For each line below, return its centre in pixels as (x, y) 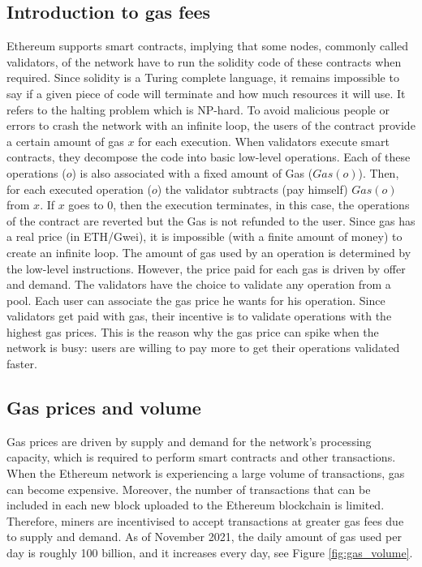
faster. (22, 364)
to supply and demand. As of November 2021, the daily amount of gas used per (204, 537)
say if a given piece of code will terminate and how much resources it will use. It (206, 93)
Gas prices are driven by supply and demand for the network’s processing (189, 441)
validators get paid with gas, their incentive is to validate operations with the (199, 316)
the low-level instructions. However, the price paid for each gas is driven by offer (206, 268)
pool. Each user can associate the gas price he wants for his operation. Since (196, 300)
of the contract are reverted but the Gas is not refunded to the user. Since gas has (211, 220)
